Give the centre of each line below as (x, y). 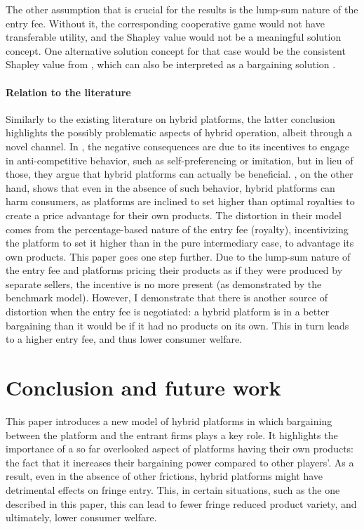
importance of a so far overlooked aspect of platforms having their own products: (180, 449)
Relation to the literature (68, 92)
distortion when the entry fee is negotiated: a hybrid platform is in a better (168, 312)
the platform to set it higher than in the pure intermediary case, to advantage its (180, 243)
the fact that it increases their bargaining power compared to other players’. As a (180, 462)
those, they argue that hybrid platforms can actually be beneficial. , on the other (180, 174)
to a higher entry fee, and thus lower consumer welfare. (124, 339)
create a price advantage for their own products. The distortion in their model (174, 215)
